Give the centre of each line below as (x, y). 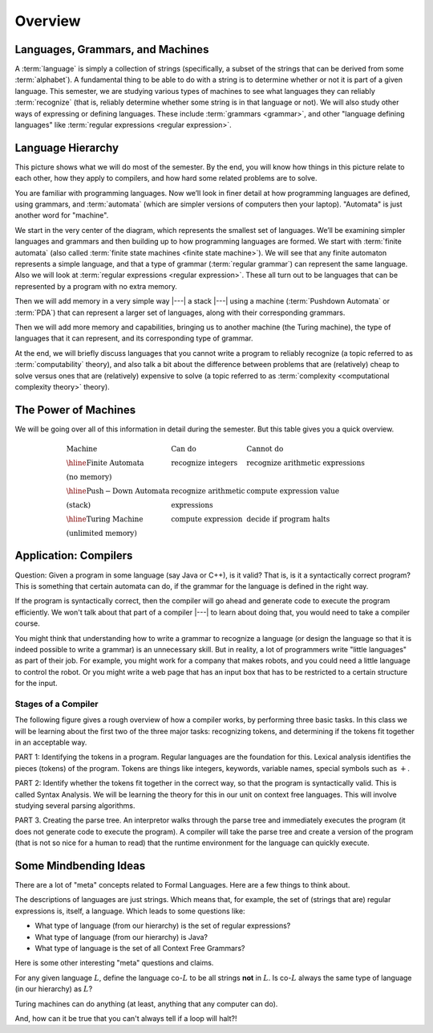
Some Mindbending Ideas (80, 866)
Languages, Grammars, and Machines (112, 49)
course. (27, 623)
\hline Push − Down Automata (118, 491)
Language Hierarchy (67, 147)
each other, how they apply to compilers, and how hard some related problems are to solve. (166, 178)
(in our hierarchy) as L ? (54, 989)
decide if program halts (288, 519)
